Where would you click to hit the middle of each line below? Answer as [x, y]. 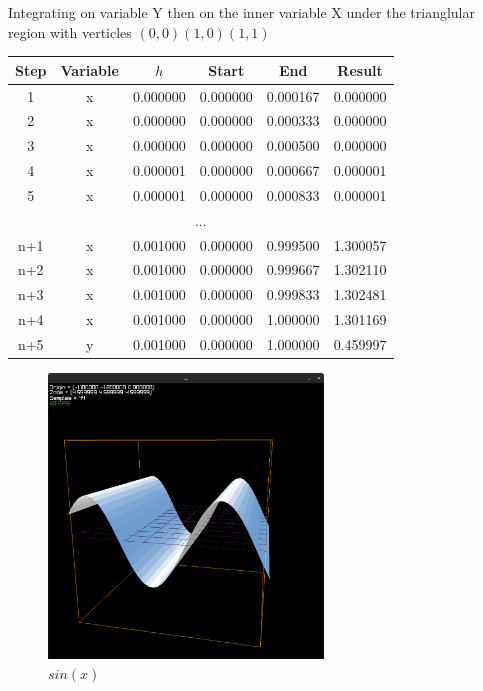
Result [360, 69]
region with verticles [70, 31]
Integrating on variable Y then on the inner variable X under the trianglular [241, 12]
